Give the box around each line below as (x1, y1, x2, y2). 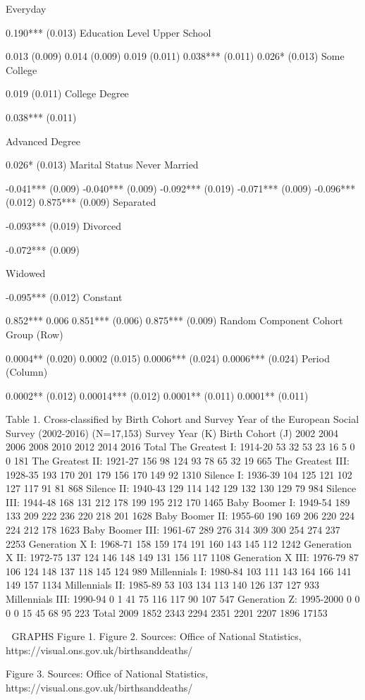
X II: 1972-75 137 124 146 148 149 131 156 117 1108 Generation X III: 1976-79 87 (6, 550, 359, 565)
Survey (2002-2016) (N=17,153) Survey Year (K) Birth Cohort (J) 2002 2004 (6, 425, 338, 440)
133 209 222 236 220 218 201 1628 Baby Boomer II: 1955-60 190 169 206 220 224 (6, 508, 355, 523)
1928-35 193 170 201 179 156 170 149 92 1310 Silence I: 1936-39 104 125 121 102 (6, 467, 352, 481)
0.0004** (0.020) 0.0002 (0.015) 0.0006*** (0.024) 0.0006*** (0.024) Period (6, 350, 330, 365)
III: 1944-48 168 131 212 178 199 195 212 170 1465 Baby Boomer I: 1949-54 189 (6, 494, 350, 509)
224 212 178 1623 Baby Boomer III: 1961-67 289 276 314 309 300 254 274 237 (6, 522, 340, 537)
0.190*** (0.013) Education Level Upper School (6, 25, 211, 39)
